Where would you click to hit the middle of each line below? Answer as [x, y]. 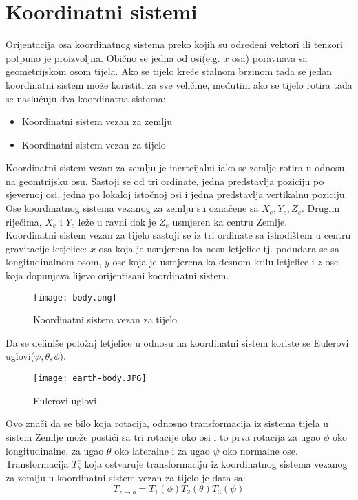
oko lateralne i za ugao [162, 450]
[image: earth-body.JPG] [90, 379]
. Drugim [320, 208]
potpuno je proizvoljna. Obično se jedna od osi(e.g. [113, 57]
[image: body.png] [75, 297]
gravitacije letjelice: [46, 248]
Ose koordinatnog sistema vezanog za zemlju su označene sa [132, 208]
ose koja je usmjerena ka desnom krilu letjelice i [213, 262]
